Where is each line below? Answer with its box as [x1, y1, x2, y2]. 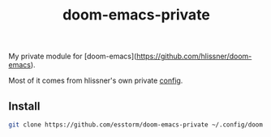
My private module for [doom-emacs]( [8, 51, 137, 62]
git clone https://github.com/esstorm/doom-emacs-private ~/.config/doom [8, 121, 264, 129]
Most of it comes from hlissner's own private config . [8, 75, 183, 86]
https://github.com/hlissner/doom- [136, 51, 252, 62]
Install [8, 99, 41, 113]
